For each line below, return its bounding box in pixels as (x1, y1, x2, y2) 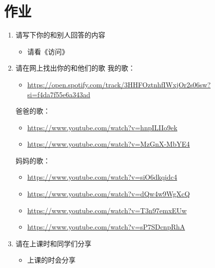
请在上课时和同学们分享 (15, 238, 92, 248)
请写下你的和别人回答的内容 (15, 30, 105, 40)
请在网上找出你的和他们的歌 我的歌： (15, 63, 135, 73)
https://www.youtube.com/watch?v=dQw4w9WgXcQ (27, 189, 190, 199)
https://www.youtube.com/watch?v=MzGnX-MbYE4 (27, 139, 190, 149)
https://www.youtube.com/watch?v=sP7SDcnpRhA (27, 222, 185, 232)
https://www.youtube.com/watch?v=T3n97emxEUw (27, 205, 187, 215)
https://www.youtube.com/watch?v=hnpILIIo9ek (27, 122, 178, 132)
